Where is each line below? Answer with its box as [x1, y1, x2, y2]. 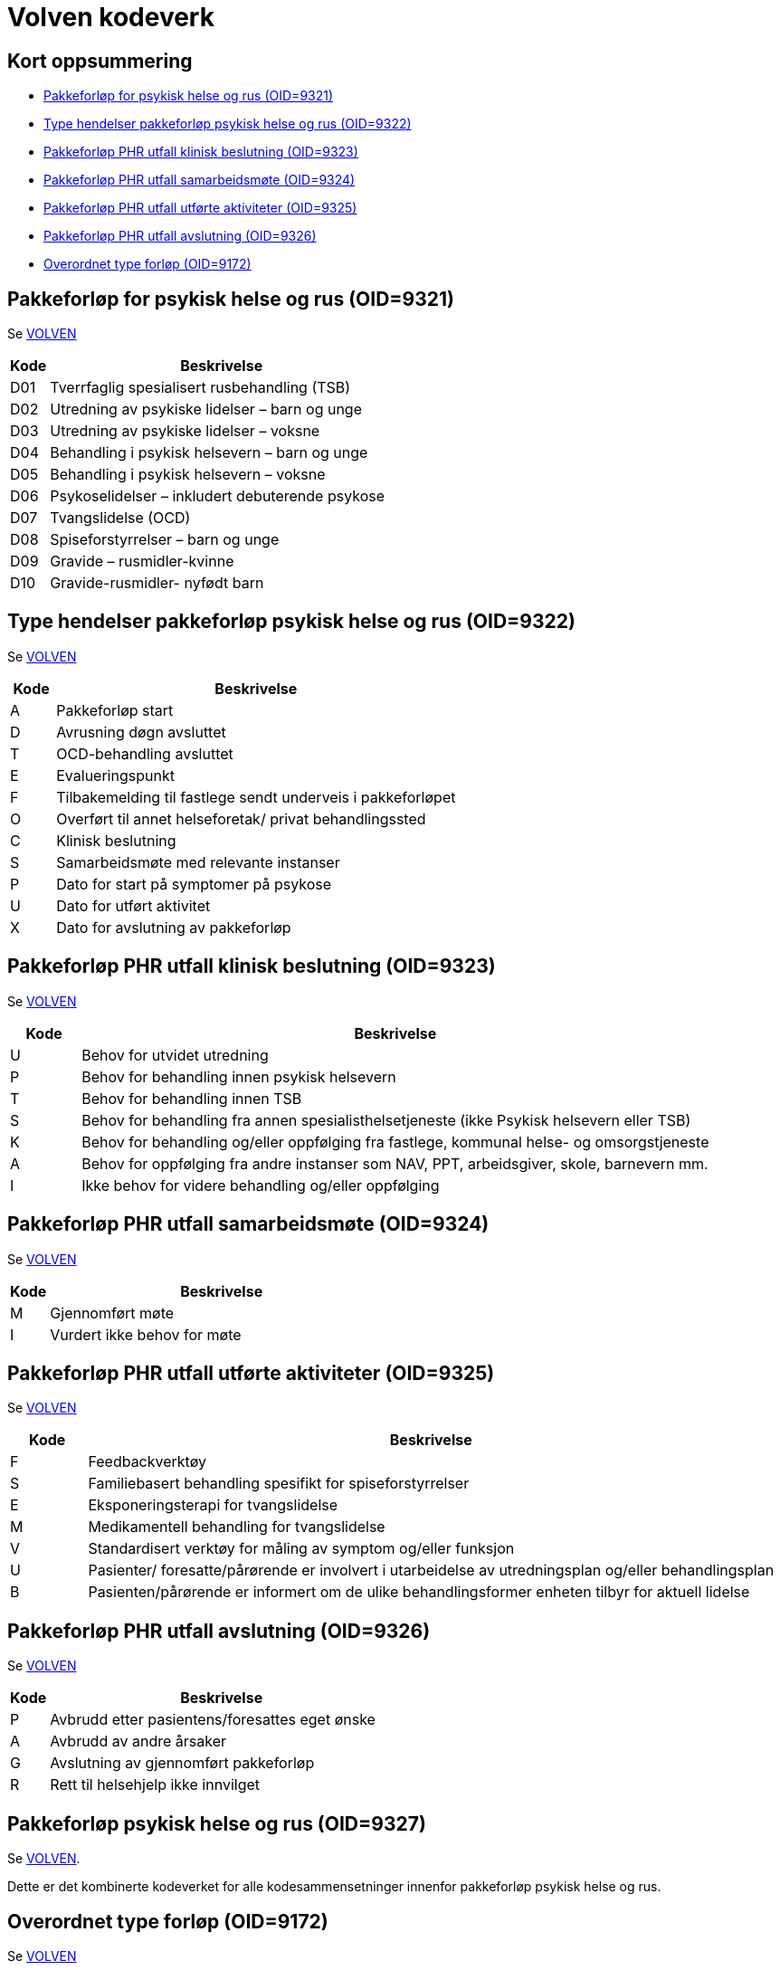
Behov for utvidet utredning [81, 1045, 269, 1064]
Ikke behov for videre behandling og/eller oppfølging [81, 1175, 440, 1194]
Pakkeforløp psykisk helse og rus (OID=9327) [7, 1812, 426, 1835]
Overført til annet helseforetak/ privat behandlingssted [56, 809, 426, 828]
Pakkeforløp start [56, 700, 174, 719]
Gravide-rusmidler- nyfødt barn [50, 574, 264, 593]
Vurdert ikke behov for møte [50, 1325, 242, 1344]
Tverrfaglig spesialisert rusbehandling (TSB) [50, 378, 351, 397]
